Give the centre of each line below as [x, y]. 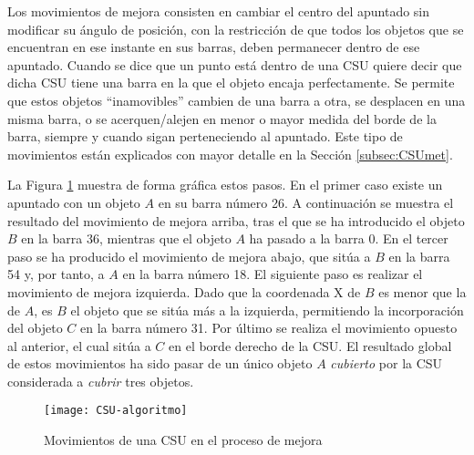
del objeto [35, 328]
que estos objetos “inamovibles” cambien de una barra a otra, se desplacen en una [237, 100]
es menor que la [422, 291]
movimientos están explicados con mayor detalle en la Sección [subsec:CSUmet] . [230, 154]
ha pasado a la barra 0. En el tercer [349, 238]
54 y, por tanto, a [56, 274]
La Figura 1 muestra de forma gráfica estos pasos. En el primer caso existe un [225, 185]
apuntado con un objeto [74, 202]
